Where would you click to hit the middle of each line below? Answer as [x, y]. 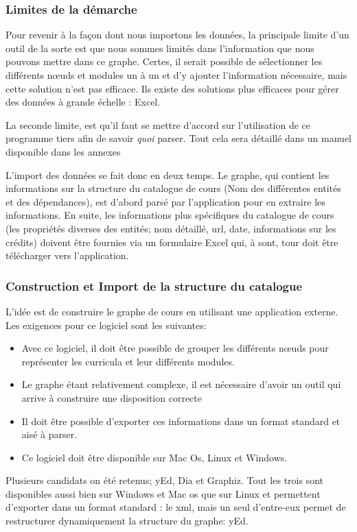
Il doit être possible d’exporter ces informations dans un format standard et [181, 421]
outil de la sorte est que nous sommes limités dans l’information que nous [160, 48]
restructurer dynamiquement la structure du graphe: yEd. [127, 521]
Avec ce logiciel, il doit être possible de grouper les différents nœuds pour [175, 348]
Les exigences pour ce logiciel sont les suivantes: [106, 325]
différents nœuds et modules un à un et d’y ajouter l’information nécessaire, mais [176, 75]
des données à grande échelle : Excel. [83, 102]
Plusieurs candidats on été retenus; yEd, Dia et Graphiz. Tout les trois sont [164, 480]
